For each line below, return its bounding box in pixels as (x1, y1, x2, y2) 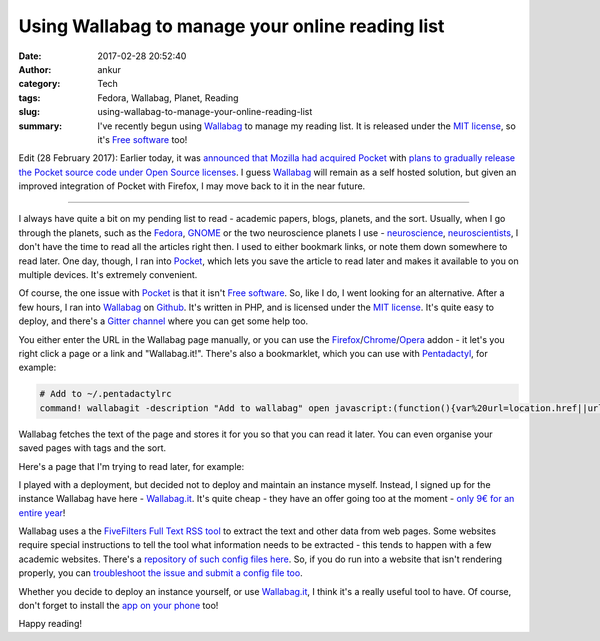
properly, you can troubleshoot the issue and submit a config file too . (18, 567, 304, 579)
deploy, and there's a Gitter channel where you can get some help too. (18, 315, 309, 327)
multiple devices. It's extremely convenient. (18, 269, 198, 281)
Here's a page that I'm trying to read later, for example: (18, 460, 245, 472)
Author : (18, 63, 52, 75)
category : (18, 78, 61, 90)
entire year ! (18, 506, 66, 519)
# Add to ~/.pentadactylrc (39, 388, 172, 400)
